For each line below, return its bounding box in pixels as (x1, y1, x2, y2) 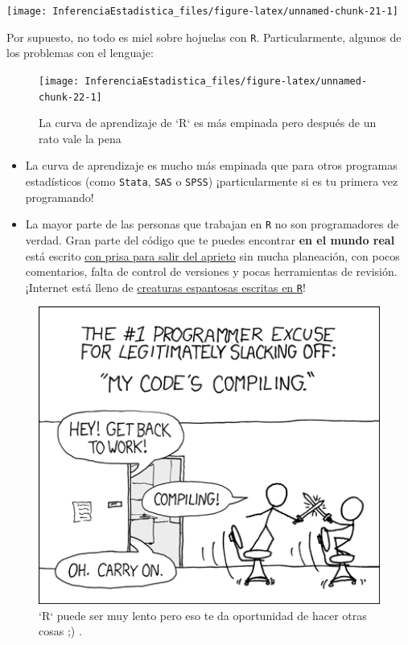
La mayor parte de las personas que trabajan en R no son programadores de (25, 216, 399, 232)
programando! (25, 188, 94, 205)
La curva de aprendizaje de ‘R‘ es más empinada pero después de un (39, 114, 377, 131)
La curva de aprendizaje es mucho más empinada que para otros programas (25, 157, 398, 174)
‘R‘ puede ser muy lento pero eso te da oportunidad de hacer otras (39, 606, 367, 623)
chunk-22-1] (39, 91, 102, 103)
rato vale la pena (39, 129, 122, 146)
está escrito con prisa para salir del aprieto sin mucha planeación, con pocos (25, 247, 400, 264)
